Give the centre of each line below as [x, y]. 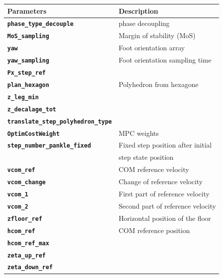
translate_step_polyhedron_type [60, 121]
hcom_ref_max [28, 243]
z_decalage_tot [32, 109]
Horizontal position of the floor [165, 218]
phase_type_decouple [41, 24]
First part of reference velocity [164, 193]
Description [138, 11]
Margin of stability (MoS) [157, 35]
